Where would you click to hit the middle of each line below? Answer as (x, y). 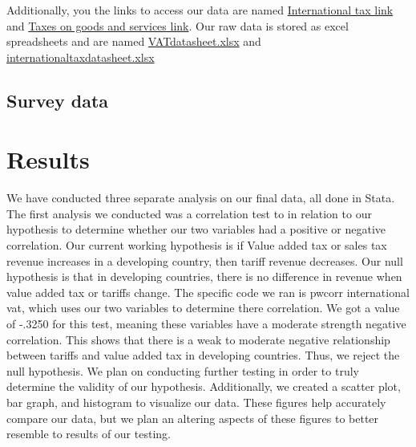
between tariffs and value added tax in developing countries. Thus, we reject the (203, 355)
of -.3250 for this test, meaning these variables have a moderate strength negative (206, 324)
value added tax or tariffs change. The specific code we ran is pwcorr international (208, 292)
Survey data (58, 100)
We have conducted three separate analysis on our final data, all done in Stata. (201, 198)
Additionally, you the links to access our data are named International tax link (200, 10)
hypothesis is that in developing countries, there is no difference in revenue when (204, 276)
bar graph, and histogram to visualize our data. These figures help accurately (196, 402)
